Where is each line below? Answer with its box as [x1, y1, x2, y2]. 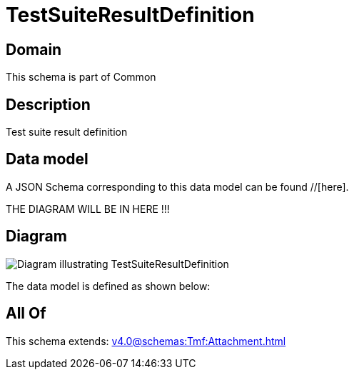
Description [6, 95, 91, 114]
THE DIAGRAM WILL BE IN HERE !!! [6, 202, 170, 215]
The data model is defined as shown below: [6, 279, 211, 292]
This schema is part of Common [6, 71, 156, 84]
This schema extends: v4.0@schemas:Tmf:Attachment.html [6, 334, 286, 347]
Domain [6, 40, 62, 59]
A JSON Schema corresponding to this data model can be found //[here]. [6, 180, 349, 193]
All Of [6, 304, 46, 323]
